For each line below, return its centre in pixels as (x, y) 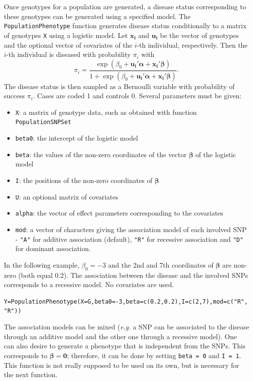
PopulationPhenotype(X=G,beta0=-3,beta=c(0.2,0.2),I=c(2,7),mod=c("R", (129, 301)
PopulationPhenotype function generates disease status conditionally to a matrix (125, 26)
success (14, 96)
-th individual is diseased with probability (68, 54)
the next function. (31, 374)
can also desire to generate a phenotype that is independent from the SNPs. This (125, 346)
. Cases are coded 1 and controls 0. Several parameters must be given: (137, 96)
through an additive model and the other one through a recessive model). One (120, 336)
